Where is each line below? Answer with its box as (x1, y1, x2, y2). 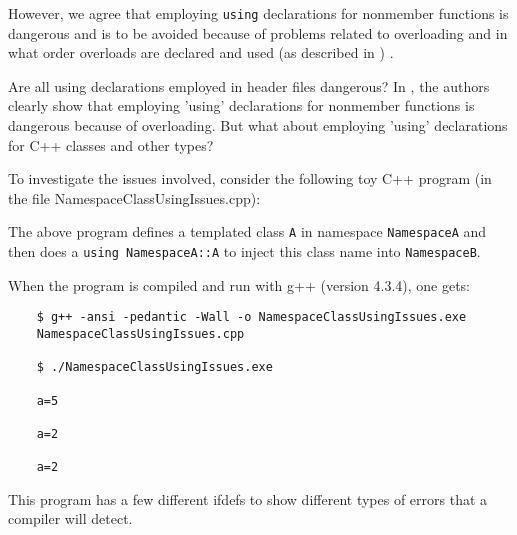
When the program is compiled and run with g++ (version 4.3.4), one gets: (8, 274, 471, 295)
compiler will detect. (8, 508, 133, 529)
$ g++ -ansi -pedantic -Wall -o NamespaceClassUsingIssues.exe (36, 310, 467, 325)
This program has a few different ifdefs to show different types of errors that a (8, 488, 488, 509)
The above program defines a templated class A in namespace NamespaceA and (8, 221, 487, 242)
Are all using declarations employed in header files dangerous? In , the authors (8, 75, 490, 96)
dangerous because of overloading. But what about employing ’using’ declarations (8, 115, 508, 136)
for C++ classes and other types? (8, 134, 214, 155)
